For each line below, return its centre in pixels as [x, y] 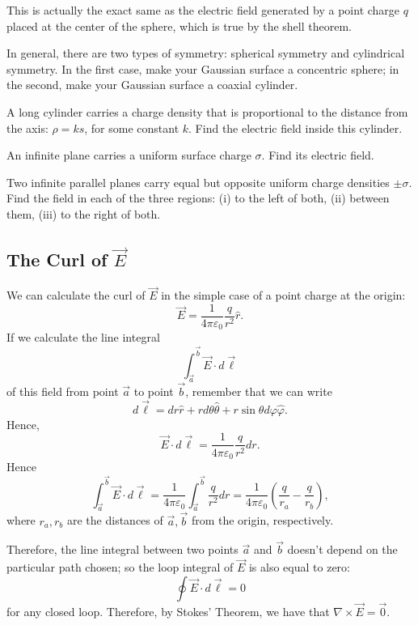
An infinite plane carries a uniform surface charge [129, 155]
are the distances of [115, 520]
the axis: [27, 128]
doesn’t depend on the [342, 549]
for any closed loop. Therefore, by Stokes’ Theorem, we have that [168, 612]
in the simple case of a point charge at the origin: [283, 295]
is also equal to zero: [299, 567]
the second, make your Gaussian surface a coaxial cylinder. [152, 85]
